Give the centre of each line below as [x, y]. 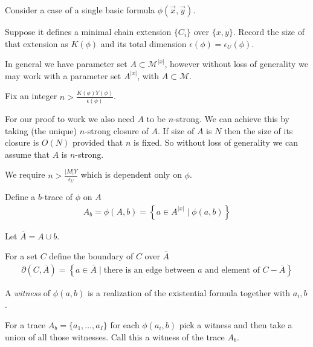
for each [125, 324]
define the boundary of [91, 256]
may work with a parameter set [63, 75]
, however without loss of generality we [236, 64]
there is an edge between [149, 270]
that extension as [37, 43]
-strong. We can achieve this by [232, 118]
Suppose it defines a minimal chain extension [88, 31]
